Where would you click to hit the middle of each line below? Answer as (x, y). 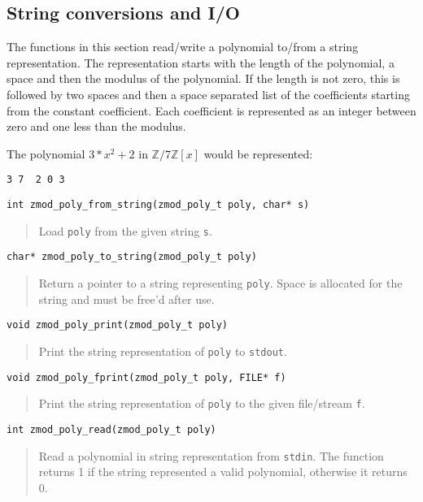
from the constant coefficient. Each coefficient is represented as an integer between (211, 110)
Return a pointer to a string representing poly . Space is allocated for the (220, 282)
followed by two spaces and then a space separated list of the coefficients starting (208, 94)
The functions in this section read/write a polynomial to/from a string (183, 47)
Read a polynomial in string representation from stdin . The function (211, 455)
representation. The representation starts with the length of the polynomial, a (201, 62)
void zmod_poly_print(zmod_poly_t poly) (118, 325)
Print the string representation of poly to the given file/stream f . (202, 403)
